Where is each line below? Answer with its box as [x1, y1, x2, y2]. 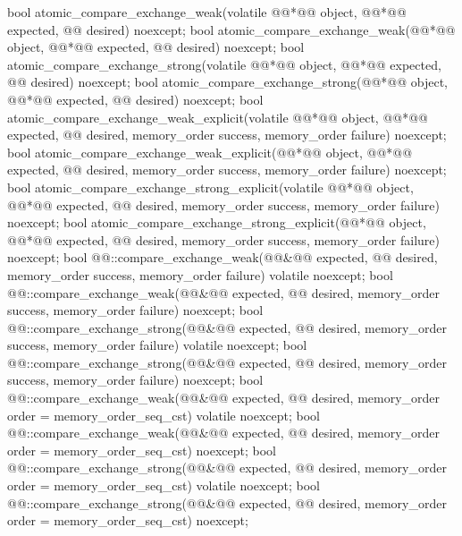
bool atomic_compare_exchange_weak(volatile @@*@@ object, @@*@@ [7, 3, 407, 21]
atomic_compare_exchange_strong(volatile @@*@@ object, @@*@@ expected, [7, 55, 441, 73]
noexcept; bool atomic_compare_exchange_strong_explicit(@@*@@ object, [7, 213, 426, 232]
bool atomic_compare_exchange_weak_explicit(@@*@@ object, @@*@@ [7, 142, 413, 161]
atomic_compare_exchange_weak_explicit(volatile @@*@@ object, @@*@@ [7, 107, 428, 126]
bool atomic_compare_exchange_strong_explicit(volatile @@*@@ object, [7, 177, 414, 196]
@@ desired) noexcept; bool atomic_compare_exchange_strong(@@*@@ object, [7, 72, 449, 91]
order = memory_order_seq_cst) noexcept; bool [7, 440, 276, 459]
